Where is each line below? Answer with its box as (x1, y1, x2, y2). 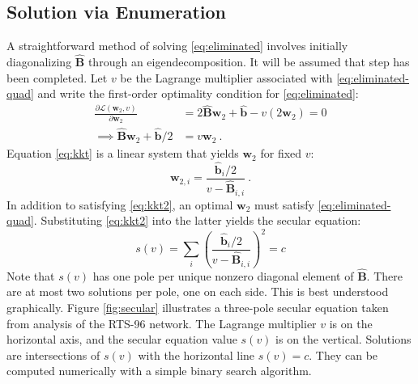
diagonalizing (6, 53, 72, 70)
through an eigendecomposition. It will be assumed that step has (87, 53, 410, 70)
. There (366, 267, 403, 284)
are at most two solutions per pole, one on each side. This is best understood (6, 283, 389, 300)
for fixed (260, 145, 302, 162)
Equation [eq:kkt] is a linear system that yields (6, 145, 239, 162)
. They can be (309, 346, 378, 363)
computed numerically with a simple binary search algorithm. (6, 362, 312, 379)
